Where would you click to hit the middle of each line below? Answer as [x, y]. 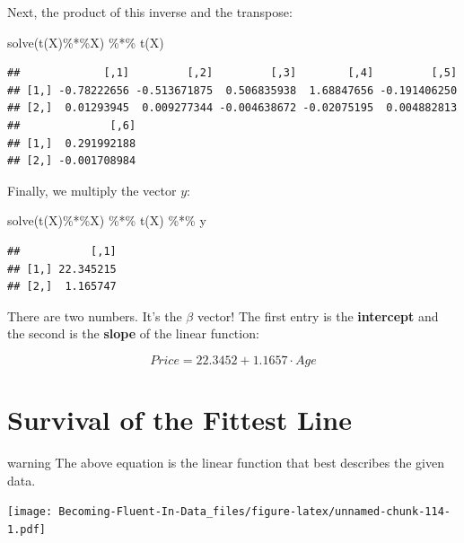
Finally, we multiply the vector [92, 190]
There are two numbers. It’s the [95, 315]
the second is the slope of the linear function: [133, 333]
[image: [30, 512]
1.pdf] [26, 529]
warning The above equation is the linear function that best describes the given [226, 463]
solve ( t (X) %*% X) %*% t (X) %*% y [107, 220]
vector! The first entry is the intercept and [318, 315]
